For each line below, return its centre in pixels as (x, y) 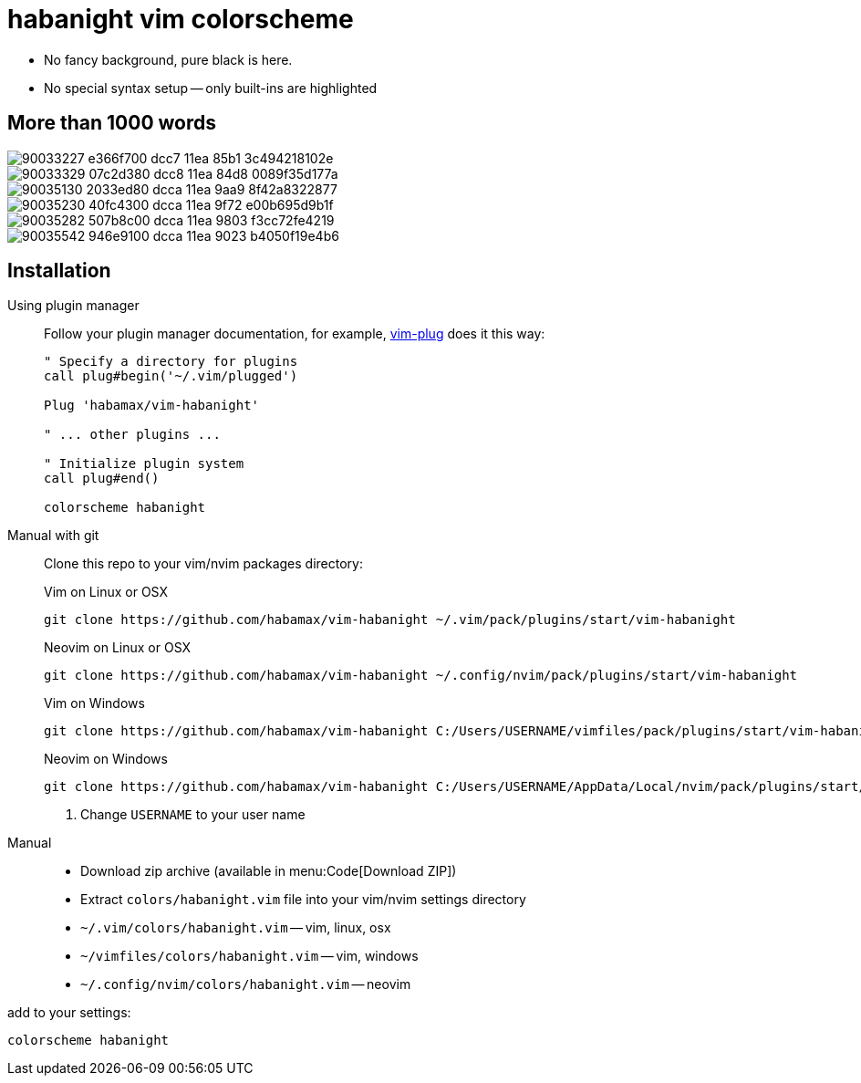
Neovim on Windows (106, 759)
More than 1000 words (112, 123)
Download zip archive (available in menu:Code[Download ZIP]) (269, 871)
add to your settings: (69, 1013)
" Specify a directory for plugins (171, 362)
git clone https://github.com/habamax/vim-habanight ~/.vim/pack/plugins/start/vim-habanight (390, 620)
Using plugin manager (73, 306)
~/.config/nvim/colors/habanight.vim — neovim (246, 984)
